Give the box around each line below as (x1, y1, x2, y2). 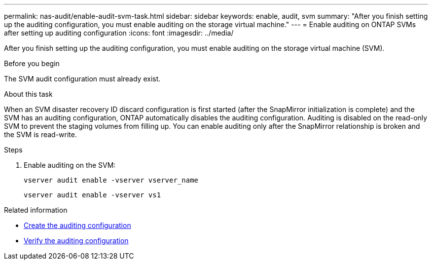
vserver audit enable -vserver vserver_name (24, 176, 199, 184)
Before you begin (4, 59, 60, 68)
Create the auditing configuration (24, 221, 131, 229)
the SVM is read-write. (4, 130, 77, 139)
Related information (4, 206, 68, 214)
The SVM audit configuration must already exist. (4, 75, 161, 83)
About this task (4, 90, 53, 98)
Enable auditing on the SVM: (24, 161, 116, 169)
